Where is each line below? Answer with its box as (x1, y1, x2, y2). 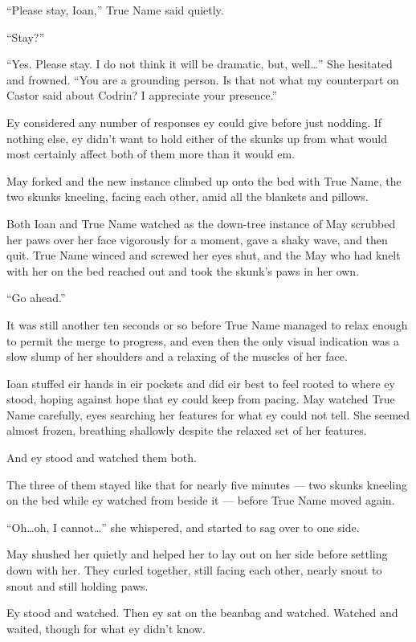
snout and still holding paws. (6, 577, 149, 594)
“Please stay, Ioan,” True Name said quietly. (6, 2, 224, 18)
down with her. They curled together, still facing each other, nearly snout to (6, 562, 382, 579)
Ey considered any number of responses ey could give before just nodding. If (6, 113, 382, 130)
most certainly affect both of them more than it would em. (6, 145, 296, 162)
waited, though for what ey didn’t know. (6, 620, 206, 636)
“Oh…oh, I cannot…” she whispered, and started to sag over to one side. (6, 518, 360, 535)
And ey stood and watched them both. (6, 449, 197, 466)
